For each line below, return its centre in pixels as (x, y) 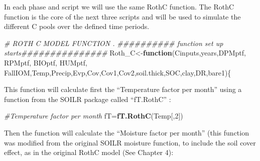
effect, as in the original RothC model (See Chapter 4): (89, 152)
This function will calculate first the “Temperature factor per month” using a (123, 89)
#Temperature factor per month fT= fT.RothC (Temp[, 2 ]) (94, 116)
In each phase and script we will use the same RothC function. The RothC (119, 6)
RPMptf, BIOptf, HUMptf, (46, 62)
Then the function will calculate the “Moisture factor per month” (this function (126, 132)
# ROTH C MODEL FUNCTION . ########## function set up (114, 43)
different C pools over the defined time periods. (77, 26)
